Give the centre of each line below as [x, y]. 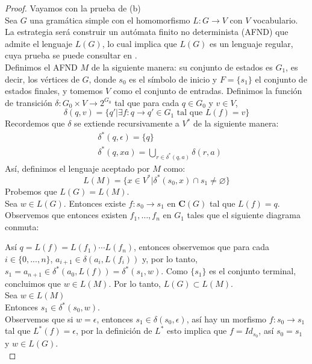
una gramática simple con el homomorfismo [110, 20]
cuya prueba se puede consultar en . [71, 55]
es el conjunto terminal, [253, 271]
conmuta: [22, 226]
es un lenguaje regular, [251, 43]
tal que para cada [147, 102]
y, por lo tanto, [170, 258]
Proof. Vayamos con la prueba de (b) [73, 8]
